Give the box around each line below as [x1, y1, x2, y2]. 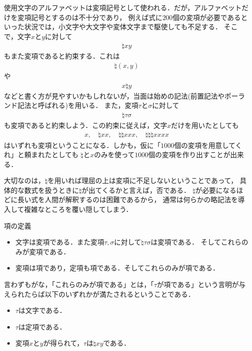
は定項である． [18, 321, 66, 331]
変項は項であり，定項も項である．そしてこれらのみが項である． [15, 263, 219, 273]
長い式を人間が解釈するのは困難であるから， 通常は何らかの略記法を [17, 194, 238, 205]
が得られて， [43, 338, 84, 348]
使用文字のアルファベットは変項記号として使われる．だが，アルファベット [4, 2, 242, 12]
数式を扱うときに [24, 185, 79, 195]
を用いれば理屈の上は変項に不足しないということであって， [47, 175, 238, 186]
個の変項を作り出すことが [148, 149, 231, 160]
